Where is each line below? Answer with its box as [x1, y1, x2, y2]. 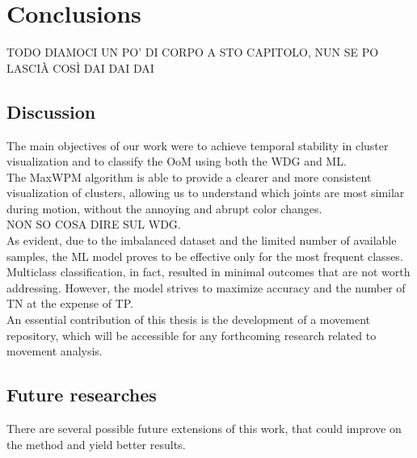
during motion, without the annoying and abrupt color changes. [6, 200, 322, 216]
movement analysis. [6, 342, 103, 359]
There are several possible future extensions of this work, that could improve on [6, 420, 402, 437]
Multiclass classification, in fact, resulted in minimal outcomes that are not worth [6, 263, 411, 280]
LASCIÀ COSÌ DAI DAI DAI [6, 59, 154, 76]
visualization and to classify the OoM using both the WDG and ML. [6, 153, 347, 170]
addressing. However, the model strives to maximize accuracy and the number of [6, 279, 406, 296]
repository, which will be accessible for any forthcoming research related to [6, 326, 377, 343]
